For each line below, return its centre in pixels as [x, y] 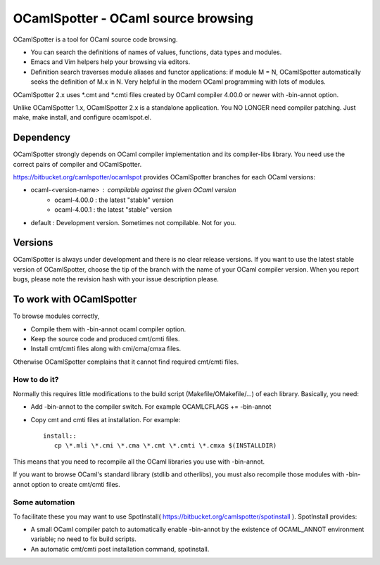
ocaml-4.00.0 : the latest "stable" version [114, 200]
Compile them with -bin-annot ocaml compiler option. [108, 329]
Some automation [44, 502]
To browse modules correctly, [56, 316]
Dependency [42, 138]
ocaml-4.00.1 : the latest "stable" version [113, 210]
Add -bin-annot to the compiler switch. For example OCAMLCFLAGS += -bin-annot [151, 407]
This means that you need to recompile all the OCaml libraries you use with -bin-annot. [139, 462]
